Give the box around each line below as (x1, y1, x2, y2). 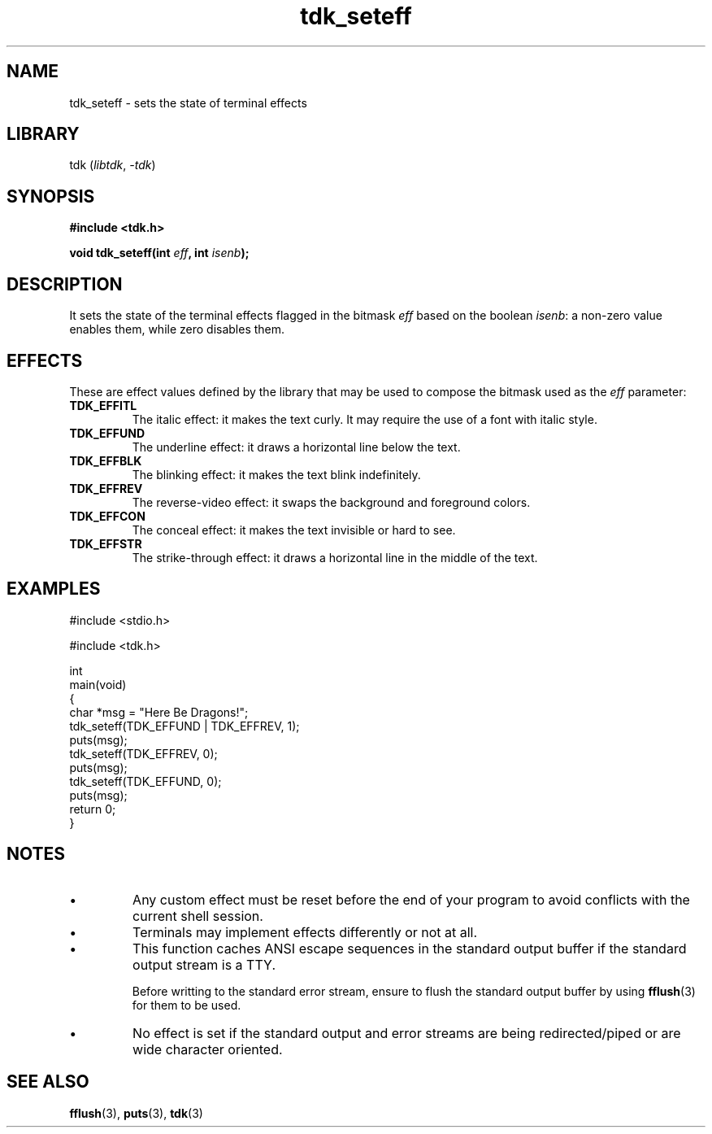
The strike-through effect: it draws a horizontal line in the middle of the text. (132, 550, 538, 565)
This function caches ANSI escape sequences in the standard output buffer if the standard (132, 940, 687, 957)
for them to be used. (132, 997, 241, 1012)
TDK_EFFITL (69, 398, 137, 412)
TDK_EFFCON (69, 508, 145, 523)
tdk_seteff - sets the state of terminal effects (69, 95, 307, 110)
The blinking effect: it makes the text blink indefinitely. (132, 467, 421, 482)
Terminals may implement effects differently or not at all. (132, 923, 478, 940)
